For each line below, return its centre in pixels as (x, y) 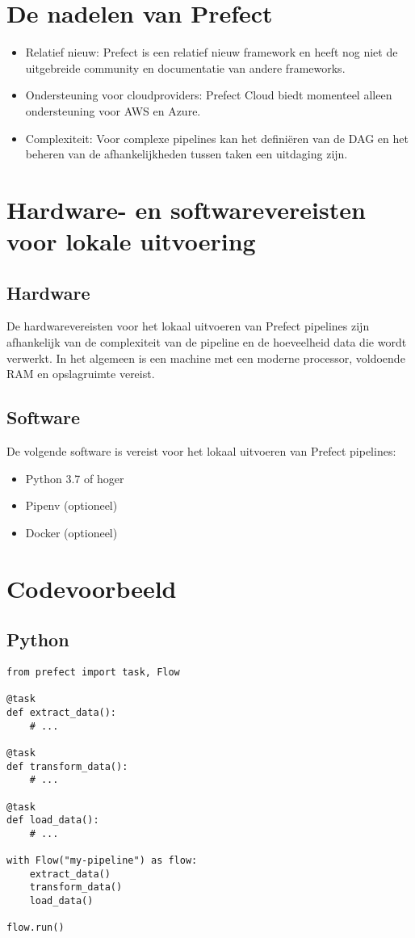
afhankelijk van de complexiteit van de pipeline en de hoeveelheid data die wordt (207, 342)
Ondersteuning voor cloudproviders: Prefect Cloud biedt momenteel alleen (209, 95)
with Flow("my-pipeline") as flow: (102, 861)
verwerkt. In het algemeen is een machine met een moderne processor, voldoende (206, 358)
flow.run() (36, 928)
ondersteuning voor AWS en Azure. (113, 110)
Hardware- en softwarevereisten (186, 209)
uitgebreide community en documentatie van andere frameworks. (185, 67)
